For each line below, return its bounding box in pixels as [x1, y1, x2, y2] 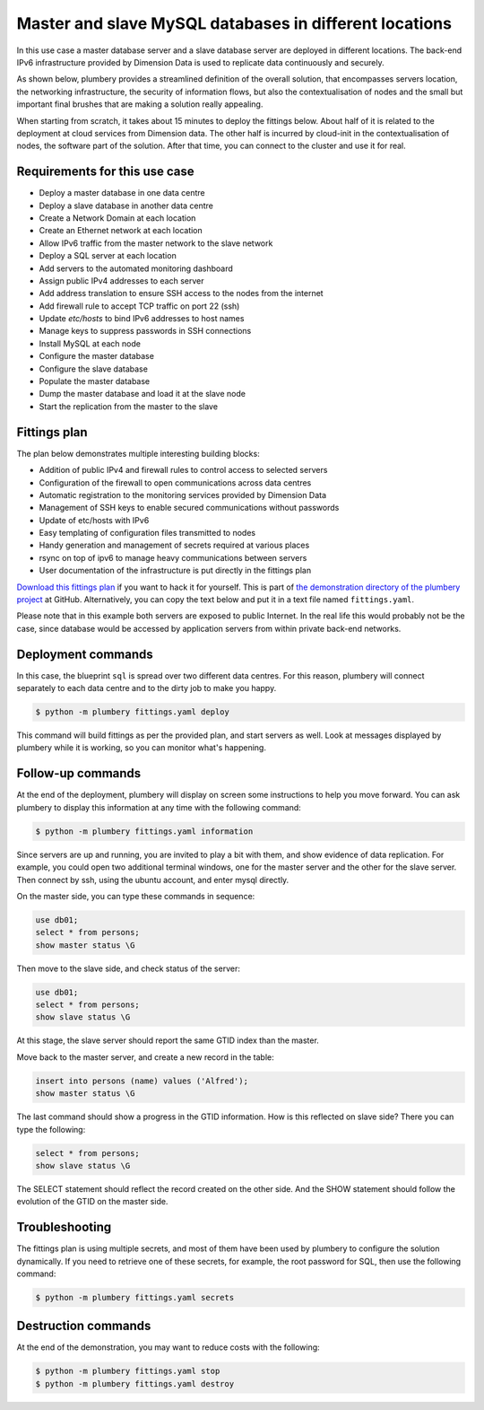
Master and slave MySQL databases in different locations [16, 13, 453, 33]
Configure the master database [39, 351, 154, 362]
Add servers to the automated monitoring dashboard [39, 263, 233, 274]
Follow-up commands [16, 766, 142, 781]
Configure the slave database [39, 363, 148, 374]
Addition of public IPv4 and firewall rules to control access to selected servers [39, 465, 328, 476]
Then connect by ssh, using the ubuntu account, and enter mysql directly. [16, 874, 290, 885]
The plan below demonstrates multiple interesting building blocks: [16, 448, 260, 459]
